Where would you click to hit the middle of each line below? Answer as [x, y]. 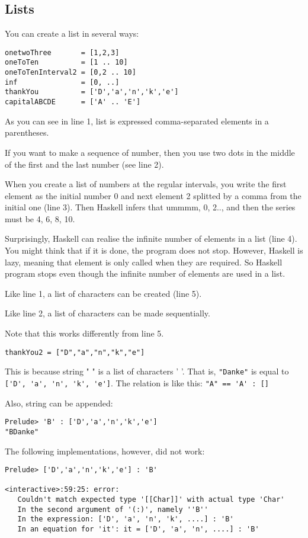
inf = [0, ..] [62, 82]
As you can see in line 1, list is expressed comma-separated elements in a [137, 121]
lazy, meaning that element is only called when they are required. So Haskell [144, 262]
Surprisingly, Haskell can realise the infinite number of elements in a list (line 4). [151, 238]
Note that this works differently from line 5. [84, 333]
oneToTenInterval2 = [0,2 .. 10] [70, 73]
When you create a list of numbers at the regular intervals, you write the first [146, 184]
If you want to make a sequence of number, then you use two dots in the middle [150, 152]
